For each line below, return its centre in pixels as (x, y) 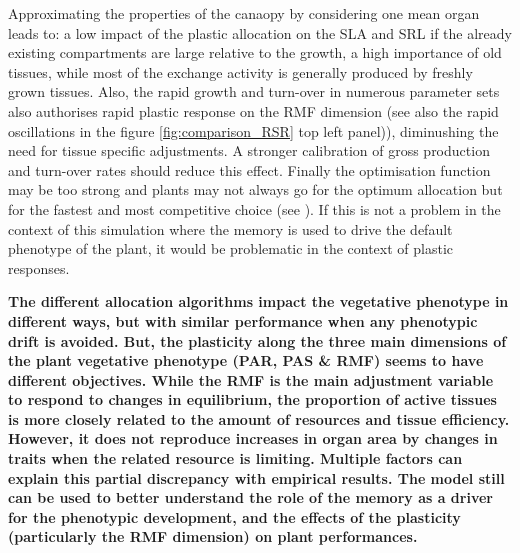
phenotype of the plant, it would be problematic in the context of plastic (231, 248)
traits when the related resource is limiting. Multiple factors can (235, 458)
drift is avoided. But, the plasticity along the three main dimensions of (257, 340)
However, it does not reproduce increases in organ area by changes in (253, 438)
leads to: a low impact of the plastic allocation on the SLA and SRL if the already (260, 32)
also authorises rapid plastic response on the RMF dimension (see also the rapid (253, 110)
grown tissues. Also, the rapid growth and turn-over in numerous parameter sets (254, 91)
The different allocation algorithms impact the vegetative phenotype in (258, 301)
